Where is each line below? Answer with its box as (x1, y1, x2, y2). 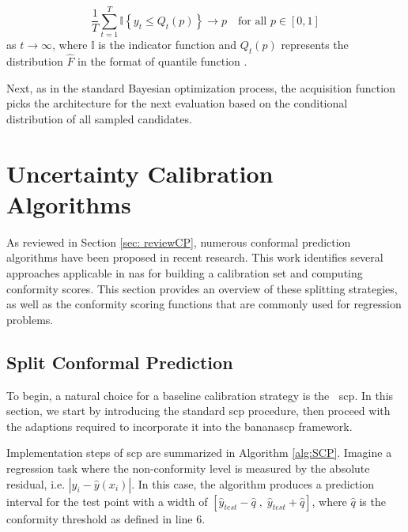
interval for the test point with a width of (6, 492, 208, 509)
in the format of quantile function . (77, 53, 247, 70)
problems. (6, 311, 54, 327)
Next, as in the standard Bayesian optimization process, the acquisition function (6, 79, 395, 96)
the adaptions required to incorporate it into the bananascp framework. (6, 417, 353, 434)
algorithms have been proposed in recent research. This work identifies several (6, 249, 383, 266)
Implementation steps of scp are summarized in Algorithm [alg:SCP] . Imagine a (6, 444, 392, 461)
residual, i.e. (6, 475, 66, 492)
